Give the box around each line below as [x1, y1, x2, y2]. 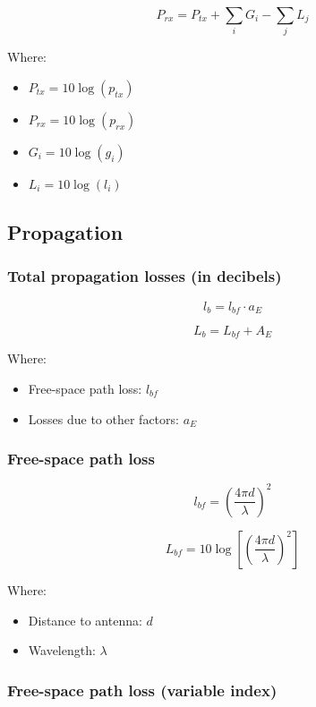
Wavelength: [28, 641, 96, 660]
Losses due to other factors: [28, 409, 179, 428]
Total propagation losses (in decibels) [7, 265, 282, 287]
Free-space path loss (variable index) [7, 678, 278, 701]
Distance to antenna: [28, 610, 142, 629]
